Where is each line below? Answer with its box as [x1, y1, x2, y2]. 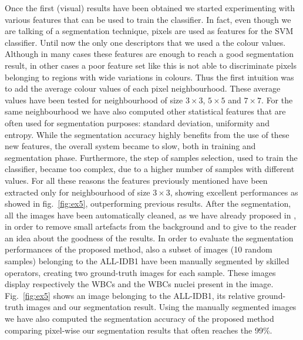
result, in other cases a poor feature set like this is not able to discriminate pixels [5, 59, 297, 71]
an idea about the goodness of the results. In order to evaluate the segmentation [5, 231, 294, 244]
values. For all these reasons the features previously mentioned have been [5, 174, 268, 186]
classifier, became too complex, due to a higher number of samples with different [5, 163, 295, 175]
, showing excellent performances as [170, 186, 298, 198]
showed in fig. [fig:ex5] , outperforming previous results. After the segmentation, [5, 197, 291, 210]
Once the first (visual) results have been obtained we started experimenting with [5, 2, 295, 14]
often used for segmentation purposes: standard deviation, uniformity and [5, 116, 270, 129]
